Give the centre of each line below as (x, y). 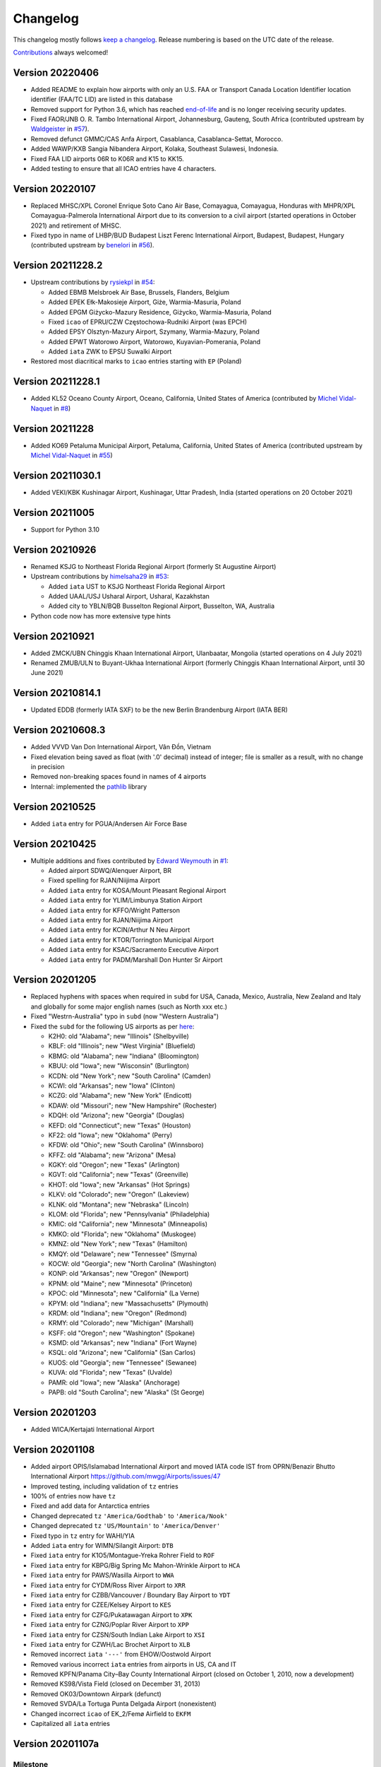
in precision (48, 767)
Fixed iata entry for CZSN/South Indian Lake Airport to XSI (118, 1634)
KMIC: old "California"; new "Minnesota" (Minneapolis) (128, 1224)
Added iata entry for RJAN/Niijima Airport (110, 920)
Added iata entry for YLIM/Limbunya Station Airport (125, 900)
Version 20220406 (56, 72)
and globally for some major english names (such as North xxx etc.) (129, 1006)
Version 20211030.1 (57, 475)
